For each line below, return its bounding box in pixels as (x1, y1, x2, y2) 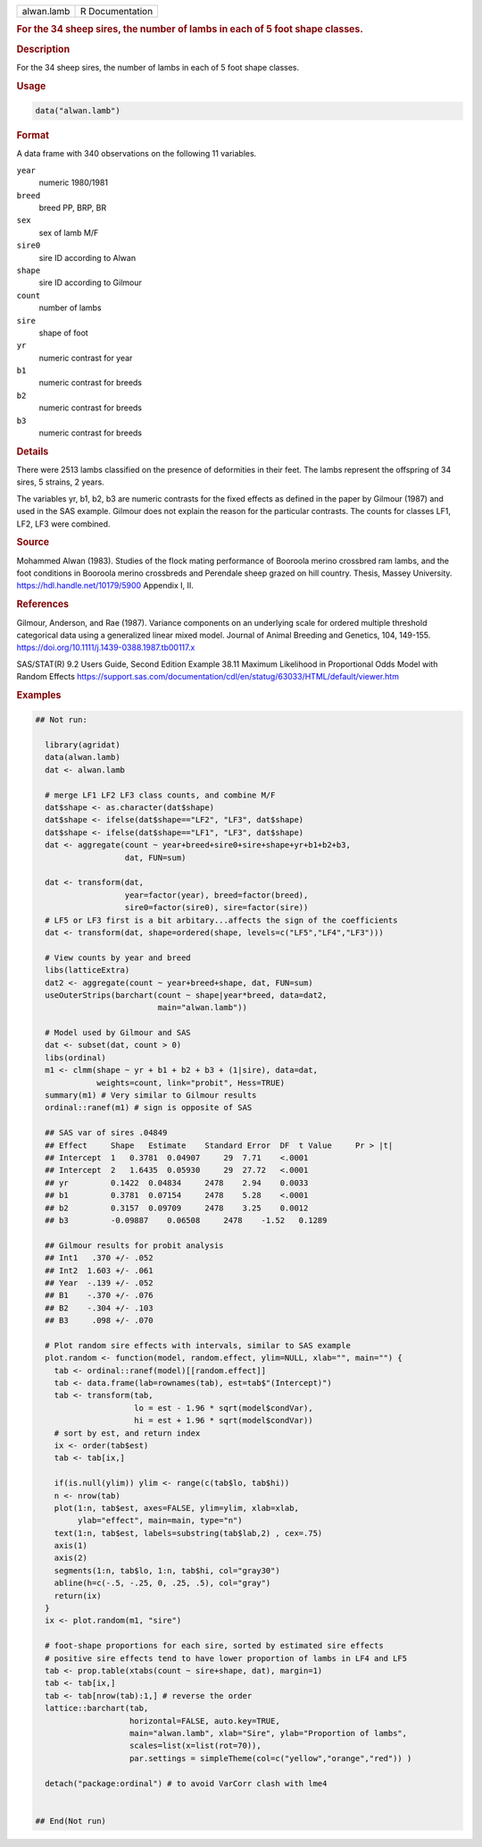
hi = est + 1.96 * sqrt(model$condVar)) (134, 1415, 313, 1426)
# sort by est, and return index (54, 1428, 201, 1438)
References (16, 598, 70, 611)
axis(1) (54, 1540, 88, 1551)
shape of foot (38, 327, 88, 338)
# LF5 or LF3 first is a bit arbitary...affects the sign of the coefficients (45, 915, 398, 925)
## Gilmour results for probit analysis (45, 1240, 224, 1251)
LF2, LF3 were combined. (16, 519, 111, 529)
